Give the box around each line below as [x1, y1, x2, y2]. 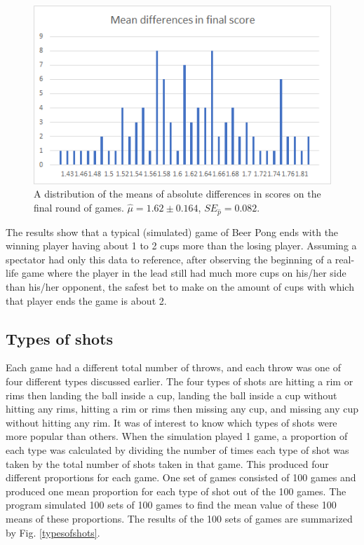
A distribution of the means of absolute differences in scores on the [34, 186, 321, 201]
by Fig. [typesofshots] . [6, 525, 100, 539]
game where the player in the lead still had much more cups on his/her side [21, 265, 346, 280]
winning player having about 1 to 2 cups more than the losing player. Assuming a [6, 238, 357, 253]
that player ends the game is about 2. [6, 293, 167, 308]
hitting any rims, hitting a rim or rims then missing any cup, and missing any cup [6, 401, 359, 416]
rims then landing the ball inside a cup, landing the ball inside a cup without [6, 387, 337, 402]
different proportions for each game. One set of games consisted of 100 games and [6, 470, 356, 485]
